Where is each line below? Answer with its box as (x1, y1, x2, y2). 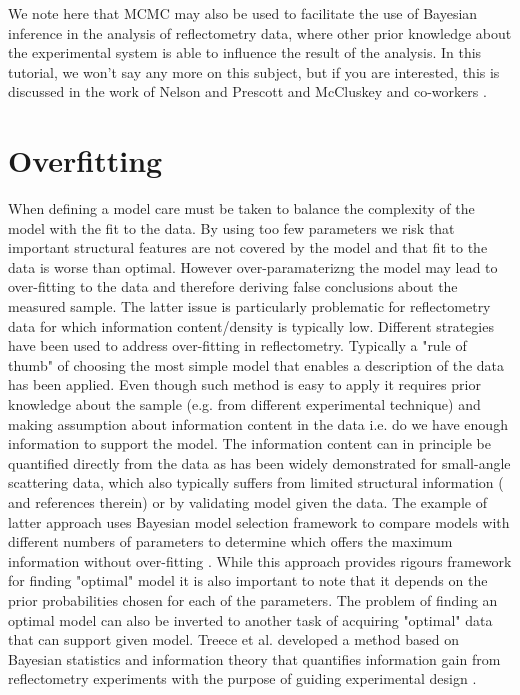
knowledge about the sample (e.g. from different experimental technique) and (8, 394, 481, 415)
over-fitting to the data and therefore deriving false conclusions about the (8, 276, 458, 297)
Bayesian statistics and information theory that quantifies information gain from (8, 648, 501, 669)
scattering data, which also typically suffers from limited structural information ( (8, 472, 504, 493)
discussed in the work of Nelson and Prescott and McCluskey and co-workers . (8, 81, 487, 102)
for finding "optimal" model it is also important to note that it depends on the (8, 570, 488, 591)
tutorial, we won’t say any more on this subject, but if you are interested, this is (8, 61, 500, 82)
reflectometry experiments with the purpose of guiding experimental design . (8, 668, 477, 689)
